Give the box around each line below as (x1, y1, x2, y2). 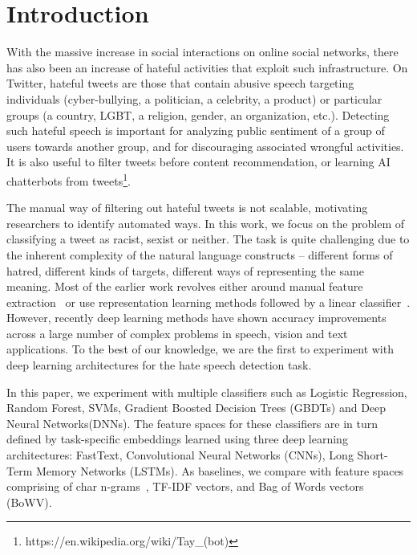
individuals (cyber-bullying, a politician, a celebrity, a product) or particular (6, 90, 383, 107)
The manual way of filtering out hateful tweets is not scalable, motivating (6, 199, 368, 216)
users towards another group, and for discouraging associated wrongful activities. (6, 137, 404, 154)
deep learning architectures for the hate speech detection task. (6, 357, 312, 373)
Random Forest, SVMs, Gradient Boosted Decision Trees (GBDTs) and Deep (6, 399, 387, 416)
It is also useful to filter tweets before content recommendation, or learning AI (6, 153, 391, 170)
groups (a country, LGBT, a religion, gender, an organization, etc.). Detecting (6, 106, 390, 123)
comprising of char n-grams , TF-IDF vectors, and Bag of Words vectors (6, 478, 364, 495)
